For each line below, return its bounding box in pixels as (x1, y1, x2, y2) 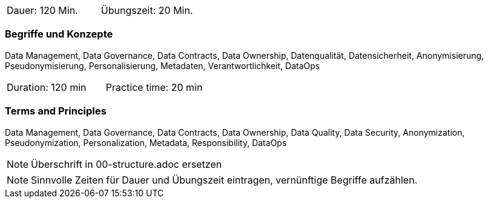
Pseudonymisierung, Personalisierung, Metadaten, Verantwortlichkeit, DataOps (5, 60, 320, 71)
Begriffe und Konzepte (5, 28, 113, 41)
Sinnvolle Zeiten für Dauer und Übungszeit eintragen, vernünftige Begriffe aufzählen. (31, 173, 418, 186)
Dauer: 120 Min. (7, 4, 78, 16)
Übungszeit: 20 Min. (101, 4, 193, 16)
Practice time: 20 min (105, 81, 203, 93)
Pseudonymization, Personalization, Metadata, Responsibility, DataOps (5, 137, 287, 148)
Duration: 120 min (7, 81, 87, 93)
